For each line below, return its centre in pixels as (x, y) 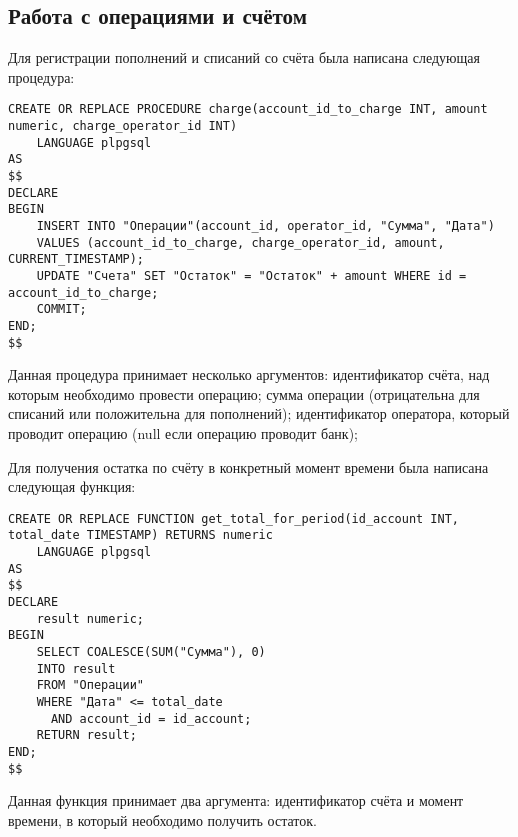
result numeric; (90, 618)
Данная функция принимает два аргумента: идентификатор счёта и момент (236, 800)
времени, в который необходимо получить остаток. (162, 819)
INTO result (76, 668)
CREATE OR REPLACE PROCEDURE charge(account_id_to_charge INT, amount (248, 109)
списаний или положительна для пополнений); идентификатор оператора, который (259, 413)
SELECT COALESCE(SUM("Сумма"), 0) (151, 652)
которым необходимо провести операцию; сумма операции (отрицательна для (244, 393)
